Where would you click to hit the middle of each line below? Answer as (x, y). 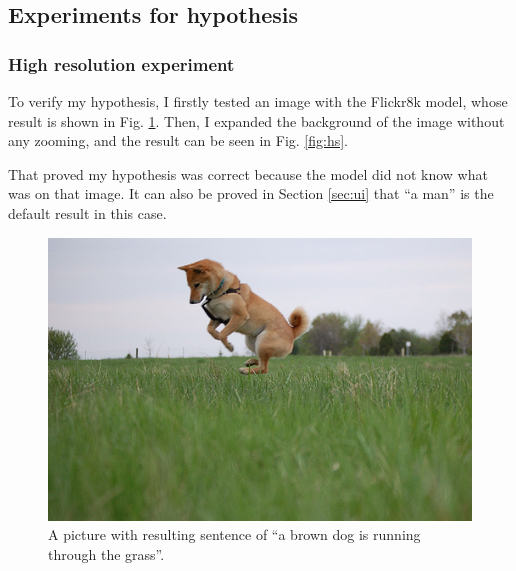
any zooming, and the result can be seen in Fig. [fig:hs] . (178, 140)
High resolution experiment (121, 63)
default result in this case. (87, 212)
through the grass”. (106, 553)
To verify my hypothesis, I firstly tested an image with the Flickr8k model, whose (258, 101)
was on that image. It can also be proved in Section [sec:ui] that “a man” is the (251, 193)
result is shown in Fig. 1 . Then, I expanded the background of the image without (256, 120)
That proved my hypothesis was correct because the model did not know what (248, 173)
